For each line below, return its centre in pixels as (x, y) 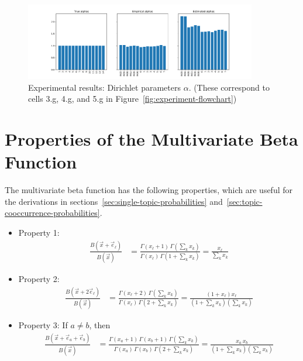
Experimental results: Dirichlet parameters (104, 87)
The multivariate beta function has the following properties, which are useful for (149, 190)
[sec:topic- (245, 201)
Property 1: (39, 232)
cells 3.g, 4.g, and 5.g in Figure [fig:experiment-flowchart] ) (132, 99)
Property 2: (39, 279)
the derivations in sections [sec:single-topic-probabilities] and (114, 201)
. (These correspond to (229, 87)
